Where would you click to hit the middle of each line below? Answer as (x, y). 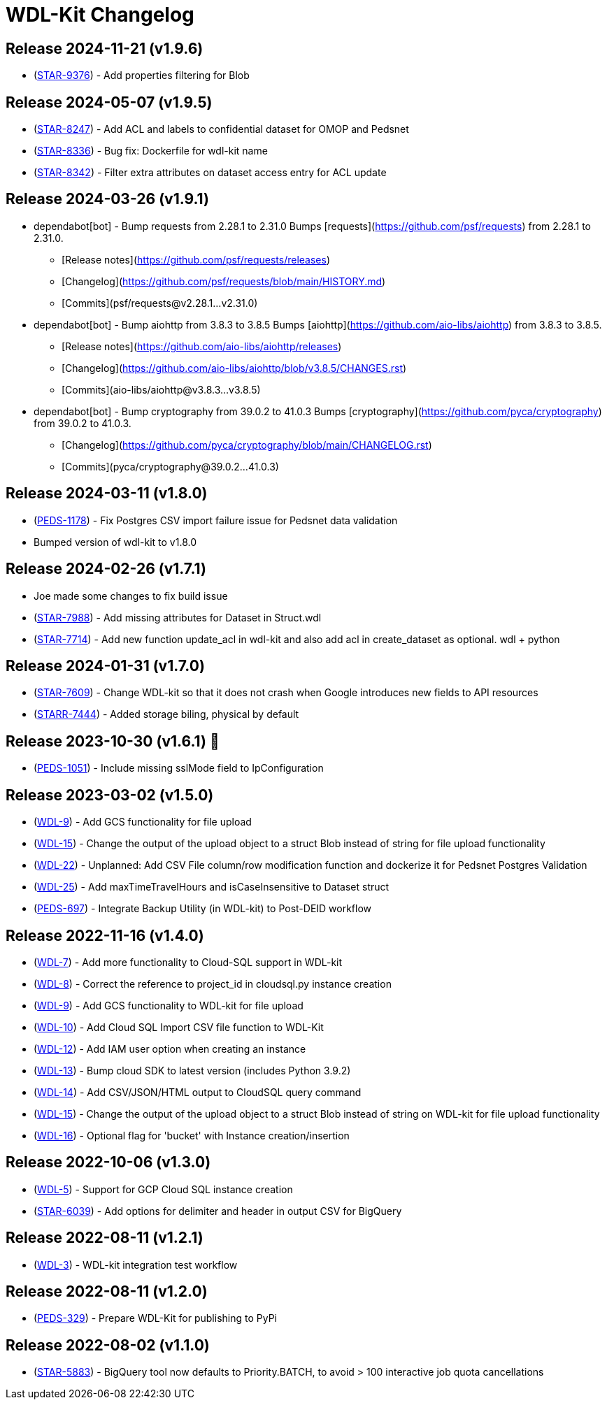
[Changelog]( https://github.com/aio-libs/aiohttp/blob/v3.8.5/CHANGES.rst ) (234, 368)
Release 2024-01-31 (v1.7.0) (105, 665)
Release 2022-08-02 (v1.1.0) (108, 1345)
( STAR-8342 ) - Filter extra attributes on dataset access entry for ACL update (210, 173)
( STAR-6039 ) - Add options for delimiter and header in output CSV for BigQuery (218, 1211)
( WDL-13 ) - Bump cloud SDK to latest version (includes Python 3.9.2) (192, 1070)
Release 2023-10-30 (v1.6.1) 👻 (113, 741)
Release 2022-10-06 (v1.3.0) (108, 1162)
